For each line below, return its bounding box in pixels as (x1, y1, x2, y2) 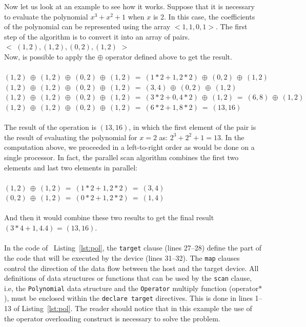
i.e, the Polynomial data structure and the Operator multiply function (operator (4, 282, 259, 293)
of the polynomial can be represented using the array (4, 21, 171, 32)
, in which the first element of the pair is (129, 122, 256, 132)
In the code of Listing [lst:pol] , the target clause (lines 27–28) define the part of (4, 242, 262, 253)
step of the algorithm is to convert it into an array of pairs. (4, 31, 190, 42)
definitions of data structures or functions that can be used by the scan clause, (4, 273, 252, 283)
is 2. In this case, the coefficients (153, 11, 255, 22)
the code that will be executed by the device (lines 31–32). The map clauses (4, 252, 240, 263)
